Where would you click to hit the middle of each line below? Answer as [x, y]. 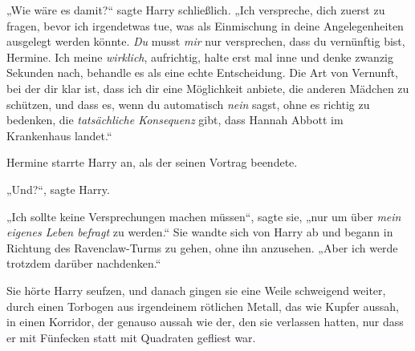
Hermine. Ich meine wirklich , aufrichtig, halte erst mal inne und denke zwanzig [200, 56]
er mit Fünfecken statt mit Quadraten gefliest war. [131, 337]
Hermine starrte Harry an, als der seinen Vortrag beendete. [152, 162]
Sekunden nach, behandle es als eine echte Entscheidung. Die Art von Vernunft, [202, 73]
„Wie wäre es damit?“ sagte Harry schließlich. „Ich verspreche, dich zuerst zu [196, 10]
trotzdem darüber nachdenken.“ [84, 263]
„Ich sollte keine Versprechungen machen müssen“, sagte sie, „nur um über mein [204, 216]
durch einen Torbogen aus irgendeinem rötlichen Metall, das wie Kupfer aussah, [203, 306]
